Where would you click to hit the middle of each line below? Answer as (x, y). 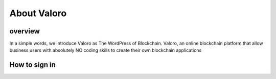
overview (25, 31)
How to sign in (32, 65)
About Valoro (38, 13)
